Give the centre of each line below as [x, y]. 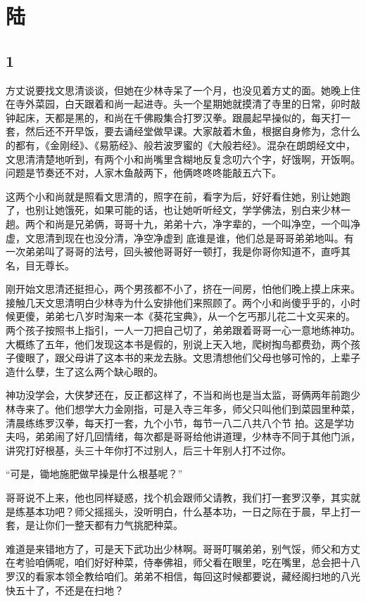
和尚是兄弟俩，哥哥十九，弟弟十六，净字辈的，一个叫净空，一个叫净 [202, 223]
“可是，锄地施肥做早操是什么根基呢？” [94, 474]
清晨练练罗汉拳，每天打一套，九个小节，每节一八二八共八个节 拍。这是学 [175, 422]
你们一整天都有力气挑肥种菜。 [114, 525]
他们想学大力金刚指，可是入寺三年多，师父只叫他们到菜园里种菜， [207, 409]
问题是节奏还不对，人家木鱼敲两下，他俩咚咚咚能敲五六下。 [144, 173]
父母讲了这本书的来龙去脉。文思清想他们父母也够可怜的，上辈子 [212, 358]
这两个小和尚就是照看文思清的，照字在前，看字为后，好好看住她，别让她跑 [178, 196]
